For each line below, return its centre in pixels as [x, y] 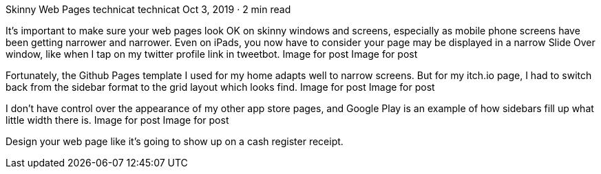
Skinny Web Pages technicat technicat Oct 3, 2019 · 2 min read [148, 9]
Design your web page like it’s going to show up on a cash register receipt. [175, 141]
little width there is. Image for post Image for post [117, 120]
